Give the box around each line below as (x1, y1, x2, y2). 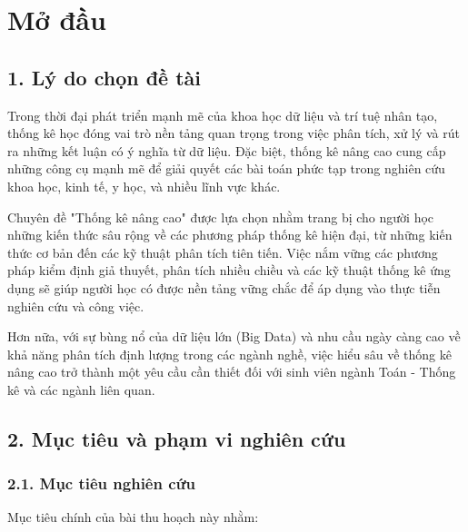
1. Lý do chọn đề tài (7, 63, 202, 91)
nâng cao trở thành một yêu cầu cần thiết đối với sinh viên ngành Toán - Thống (7, 362, 456, 381)
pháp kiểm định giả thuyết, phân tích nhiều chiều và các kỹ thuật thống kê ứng (7, 261, 451, 280)
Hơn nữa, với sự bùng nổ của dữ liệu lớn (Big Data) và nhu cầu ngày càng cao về (7, 327, 461, 346)
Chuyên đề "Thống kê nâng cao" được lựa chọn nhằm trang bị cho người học (7, 207, 434, 226)
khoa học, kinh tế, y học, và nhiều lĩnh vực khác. (7, 176, 281, 195)
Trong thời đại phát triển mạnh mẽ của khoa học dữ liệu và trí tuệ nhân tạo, (7, 105, 438, 124)
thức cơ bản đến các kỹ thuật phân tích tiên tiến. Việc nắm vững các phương (7, 242, 438, 261)
